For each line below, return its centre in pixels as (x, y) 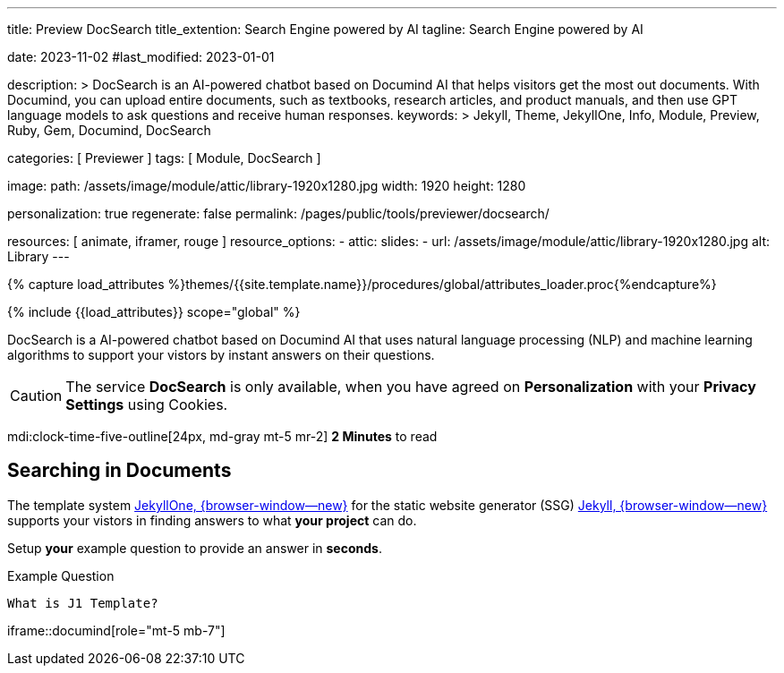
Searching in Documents (119, 471)
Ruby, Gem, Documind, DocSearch (109, 130)
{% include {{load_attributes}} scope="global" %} (154, 312)
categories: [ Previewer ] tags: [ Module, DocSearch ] (164, 158)
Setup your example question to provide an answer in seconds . (195, 548)
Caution (36, 396)
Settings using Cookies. (147, 405)
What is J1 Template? (83, 603)
